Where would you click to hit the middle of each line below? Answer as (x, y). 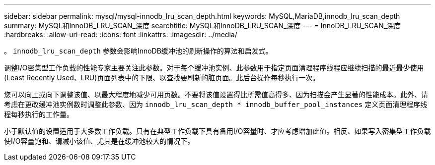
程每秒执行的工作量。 (39, 114)
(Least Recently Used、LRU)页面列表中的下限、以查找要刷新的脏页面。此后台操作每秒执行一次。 (162, 78)
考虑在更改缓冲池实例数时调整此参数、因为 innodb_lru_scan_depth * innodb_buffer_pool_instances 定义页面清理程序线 (216, 104)
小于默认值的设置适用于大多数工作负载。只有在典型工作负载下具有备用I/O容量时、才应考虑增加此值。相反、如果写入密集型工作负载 (217, 131)
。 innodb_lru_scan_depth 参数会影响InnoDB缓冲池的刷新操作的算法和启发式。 (138, 51)
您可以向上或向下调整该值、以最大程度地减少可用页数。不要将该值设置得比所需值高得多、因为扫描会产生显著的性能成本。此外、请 (216, 94)
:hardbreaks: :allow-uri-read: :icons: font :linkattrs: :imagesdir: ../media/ (121, 34)
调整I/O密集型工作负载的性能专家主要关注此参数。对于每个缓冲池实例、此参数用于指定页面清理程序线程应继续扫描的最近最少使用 (214, 68)
